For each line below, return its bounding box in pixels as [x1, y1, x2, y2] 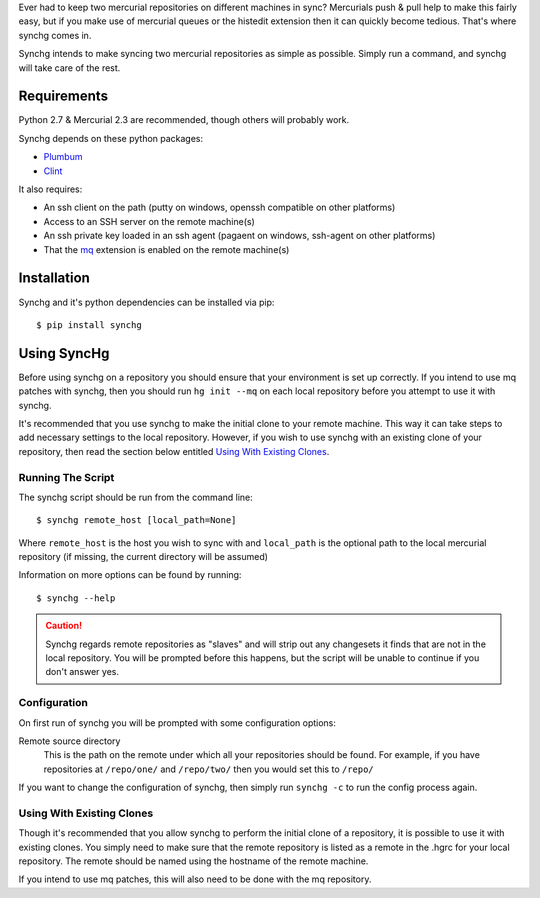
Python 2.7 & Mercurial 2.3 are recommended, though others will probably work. [18, 114, 350, 126]
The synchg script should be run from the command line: [18, 491, 254, 503]
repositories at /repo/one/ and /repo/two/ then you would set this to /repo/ [43, 763, 374, 775]
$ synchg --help [36, 592, 116, 604]
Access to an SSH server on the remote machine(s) [43, 215, 255, 227]
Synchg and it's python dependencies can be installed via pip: [18, 296, 275, 308]
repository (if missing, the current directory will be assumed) [18, 551, 269, 563]
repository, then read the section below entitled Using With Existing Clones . [18, 445, 330, 457]
